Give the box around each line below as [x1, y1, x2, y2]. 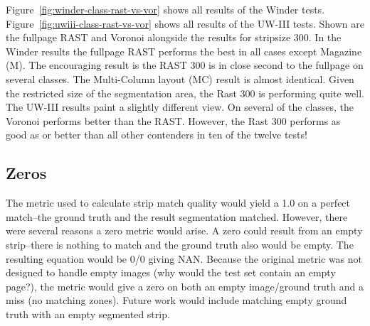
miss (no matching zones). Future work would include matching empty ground [6, 293, 347, 308]
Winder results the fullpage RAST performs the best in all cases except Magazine [6, 43, 362, 58]
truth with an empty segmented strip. [6, 306, 170, 321]
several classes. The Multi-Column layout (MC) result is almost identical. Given [6, 71, 354, 86]
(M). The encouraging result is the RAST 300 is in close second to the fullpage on [6, 58, 364, 72]
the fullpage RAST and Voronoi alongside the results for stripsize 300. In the [6, 30, 342, 45]
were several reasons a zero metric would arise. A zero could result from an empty [6, 223, 363, 238]
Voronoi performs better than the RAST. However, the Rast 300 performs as [6, 113, 341, 128]
